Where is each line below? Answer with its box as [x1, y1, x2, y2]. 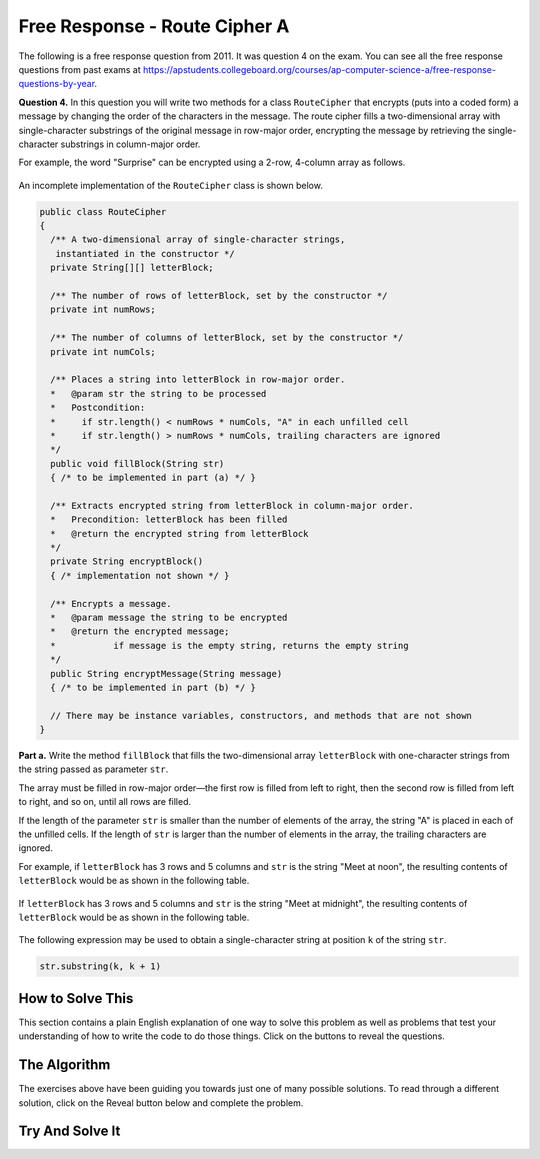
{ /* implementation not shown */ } [50, 570, 230, 581]
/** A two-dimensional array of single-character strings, [50, 234, 346, 245]
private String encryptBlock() [50, 556, 204, 567]
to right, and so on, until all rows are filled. [18, 796, 192, 808]
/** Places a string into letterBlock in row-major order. [50, 374, 346, 385]
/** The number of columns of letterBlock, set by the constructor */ [50, 332, 404, 344]
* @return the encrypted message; [50, 626, 230, 637]
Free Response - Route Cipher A [18, 15, 290, 37]
